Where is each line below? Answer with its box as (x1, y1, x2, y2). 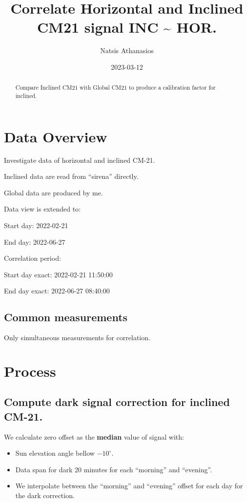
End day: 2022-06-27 (4, 236, 65, 247)
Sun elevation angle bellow (15, 448, 95, 458)
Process (4, 361, 56, 381)
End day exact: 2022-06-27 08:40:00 (4, 286, 110, 296)
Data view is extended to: (4, 204, 81, 214)
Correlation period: (4, 253, 61, 263)
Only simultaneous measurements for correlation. (4, 332, 150, 343)
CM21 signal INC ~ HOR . (37, 17, 217, 37)
